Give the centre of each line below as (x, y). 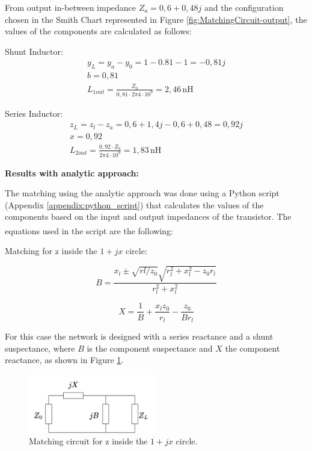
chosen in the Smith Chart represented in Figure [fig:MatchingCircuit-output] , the (156, 19)
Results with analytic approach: (72, 173)
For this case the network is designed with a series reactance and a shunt (139, 336)
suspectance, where (40, 348)
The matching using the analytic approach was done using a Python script (142, 193)
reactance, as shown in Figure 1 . (64, 360)
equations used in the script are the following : (89, 230)
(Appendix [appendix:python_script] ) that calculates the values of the (134, 204)
